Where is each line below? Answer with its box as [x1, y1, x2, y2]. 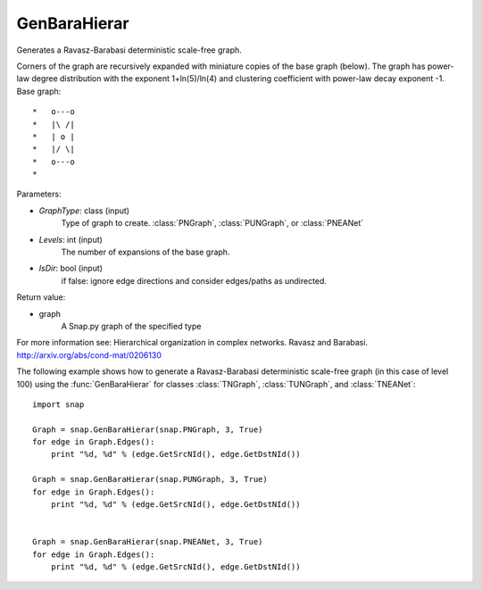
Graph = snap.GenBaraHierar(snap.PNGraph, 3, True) [32, 424, 263, 435]
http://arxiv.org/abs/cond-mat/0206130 [16, 349, 162, 361]
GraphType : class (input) [38, 205, 129, 216]
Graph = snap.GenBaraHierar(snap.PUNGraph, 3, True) [32, 474, 268, 485]
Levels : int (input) [38, 234, 103, 245]
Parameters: [16, 188, 62, 200]
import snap [32, 399, 85, 410]
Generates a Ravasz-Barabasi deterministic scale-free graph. [16, 45, 243, 55]
